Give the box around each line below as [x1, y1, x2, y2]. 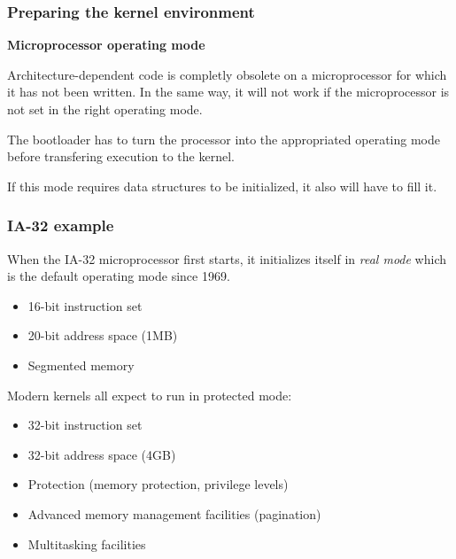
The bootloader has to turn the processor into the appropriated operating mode [7, 129, 440, 148]
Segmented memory [27, 355, 135, 374]
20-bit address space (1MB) [27, 326, 178, 345]
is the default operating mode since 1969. [7, 267, 230, 285]
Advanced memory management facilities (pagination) [27, 504, 321, 523]
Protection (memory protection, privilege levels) [27, 475, 289, 493]
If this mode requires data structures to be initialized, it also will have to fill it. [7, 176, 437, 195]
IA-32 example [7, 214, 114, 237]
